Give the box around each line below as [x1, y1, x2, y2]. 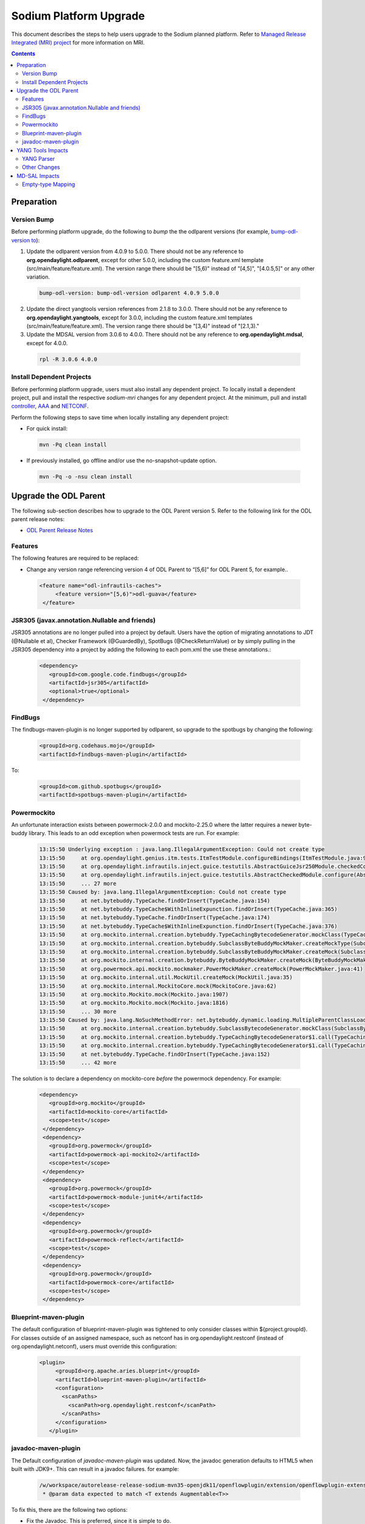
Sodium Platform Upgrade [11, 9, 145, 23]
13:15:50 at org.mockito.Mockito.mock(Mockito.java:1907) [39, 991, 229, 998]
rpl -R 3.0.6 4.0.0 [39, 355, 97, 363]
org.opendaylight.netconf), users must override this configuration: [11, 1342, 177, 1350]
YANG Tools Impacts [16, 146, 68, 154]
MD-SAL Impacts [16, 172, 60, 179]
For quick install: [26, 425, 68, 432]
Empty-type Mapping [22, 180, 75, 188]
